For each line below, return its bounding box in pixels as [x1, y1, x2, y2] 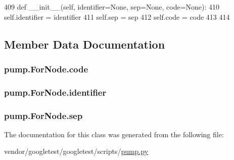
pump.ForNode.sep [4, 109, 83, 122]
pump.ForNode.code [4, 62, 88, 75]
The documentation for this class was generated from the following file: [4, 129, 224, 139]
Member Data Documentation [4, 36, 165, 52]
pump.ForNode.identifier [4, 86, 107, 98]
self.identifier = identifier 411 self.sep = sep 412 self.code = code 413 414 [4, 11, 230, 22]
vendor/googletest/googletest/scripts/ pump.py [4, 146, 149, 156]
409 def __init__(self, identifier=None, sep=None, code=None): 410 [4, 2, 220, 12]
